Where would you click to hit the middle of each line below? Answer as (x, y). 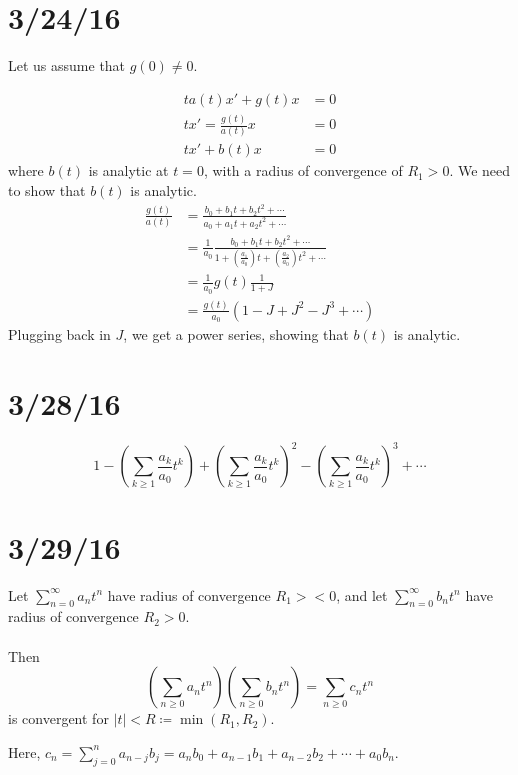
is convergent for (58, 718)
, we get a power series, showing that (236, 334)
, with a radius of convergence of (303, 170)
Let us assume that (67, 65)
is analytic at (128, 170)
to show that (47, 190)
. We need (480, 170)
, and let (362, 594)
